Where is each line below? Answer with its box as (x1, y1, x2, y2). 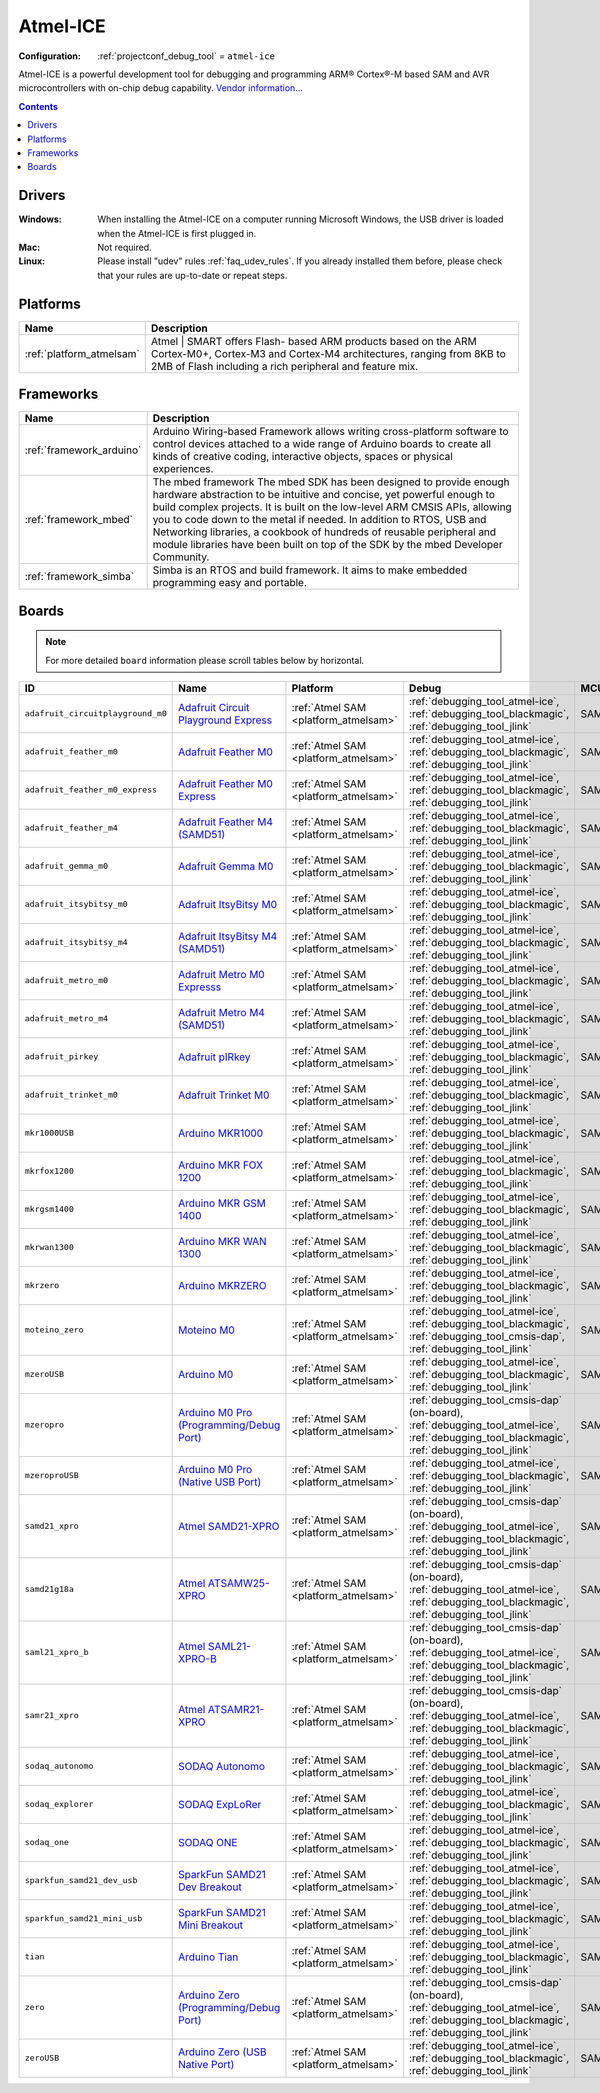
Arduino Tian (178, 1950, 239, 1964)
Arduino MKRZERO (178, 1278, 267, 1292)
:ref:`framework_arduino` (24, 443, 142, 457)
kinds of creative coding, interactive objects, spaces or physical (152, 450, 454, 464)
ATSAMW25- (207, 1576, 270, 1590)
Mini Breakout (178, 1918, 244, 1932)
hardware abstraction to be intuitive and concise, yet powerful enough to (152, 488, 495, 502)
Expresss (178, 980, 222, 994)
